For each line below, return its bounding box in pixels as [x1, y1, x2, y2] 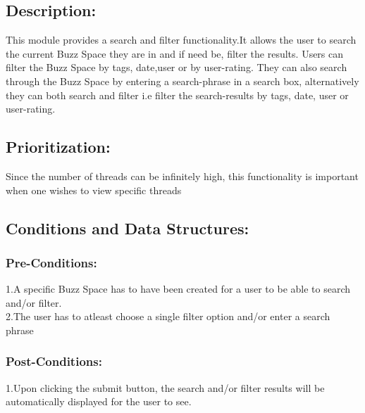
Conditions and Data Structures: [6, 217, 249, 239]
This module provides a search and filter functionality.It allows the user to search [6, 32, 357, 47]
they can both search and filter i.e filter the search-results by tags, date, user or [6, 87, 349, 102]
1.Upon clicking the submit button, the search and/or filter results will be [6, 380, 325, 395]
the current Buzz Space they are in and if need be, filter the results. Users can [6, 46, 344, 61]
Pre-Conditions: [6, 253, 97, 271]
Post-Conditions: [6, 352, 102, 370]
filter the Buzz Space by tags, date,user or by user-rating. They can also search [6, 60, 347, 75]
